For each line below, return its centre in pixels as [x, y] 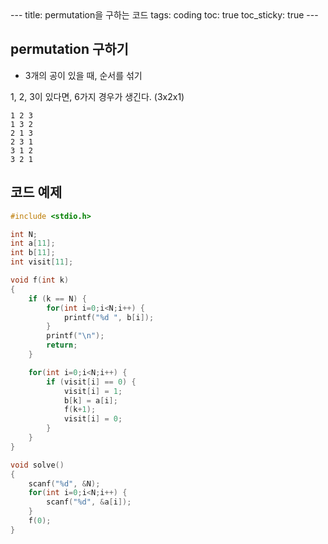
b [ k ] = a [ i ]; [90, 400]
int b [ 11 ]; [33, 253]
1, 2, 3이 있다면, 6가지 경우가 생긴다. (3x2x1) [97, 96]
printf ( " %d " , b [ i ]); [109, 317]
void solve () [37, 465]
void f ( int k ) [40, 280]
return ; [62, 345]
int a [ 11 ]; [33, 243]
